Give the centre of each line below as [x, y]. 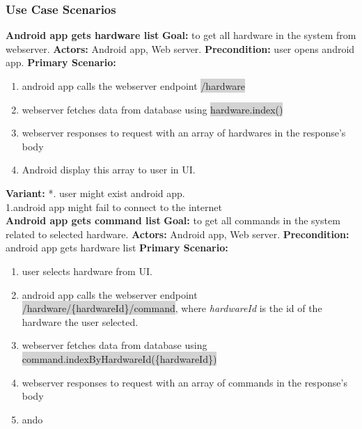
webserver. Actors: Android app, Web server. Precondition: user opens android [180, 48]
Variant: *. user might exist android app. [95, 193]
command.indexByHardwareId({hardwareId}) [119, 358]
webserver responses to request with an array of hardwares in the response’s [184, 133]
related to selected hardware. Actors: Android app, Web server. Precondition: [178, 234]
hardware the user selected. [80, 321]
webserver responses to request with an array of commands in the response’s [184, 382]
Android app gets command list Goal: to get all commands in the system [173, 220]
